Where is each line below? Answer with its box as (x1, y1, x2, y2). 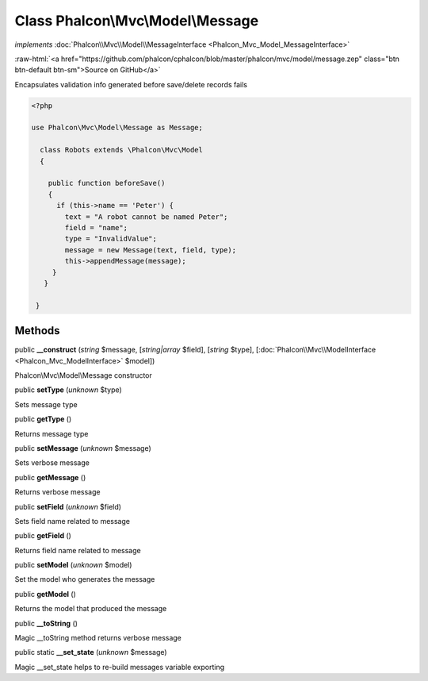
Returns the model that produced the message (14, 604, 167, 614)
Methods (14, 324, 60, 337)
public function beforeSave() (48, 179, 166, 188)
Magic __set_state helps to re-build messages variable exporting (14, 662, 225, 671)
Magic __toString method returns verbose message (14, 633, 182, 643)
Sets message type (14, 399, 78, 409)
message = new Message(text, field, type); (64, 245, 237, 254)
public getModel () (14, 589, 77, 598)
